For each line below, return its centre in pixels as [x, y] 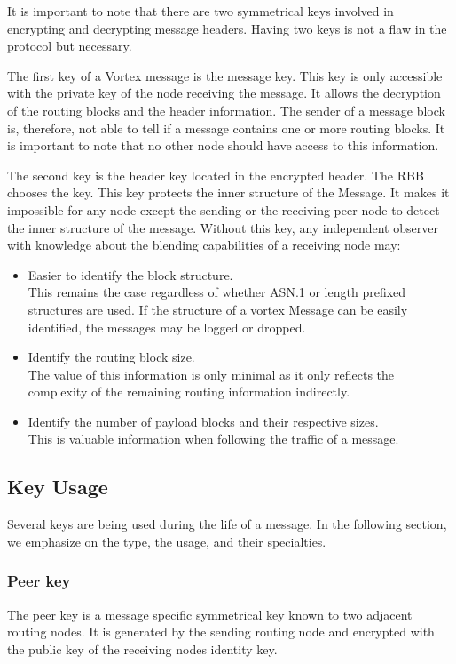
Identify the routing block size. [111, 357]
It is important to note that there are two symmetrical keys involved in [200, 11]
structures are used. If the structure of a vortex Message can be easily [218, 309]
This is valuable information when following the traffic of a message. [213, 439]
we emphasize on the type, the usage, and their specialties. [167, 541]
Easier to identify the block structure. [130, 274]
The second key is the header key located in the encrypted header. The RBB [216, 175]
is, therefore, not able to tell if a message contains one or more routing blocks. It [226, 128]
